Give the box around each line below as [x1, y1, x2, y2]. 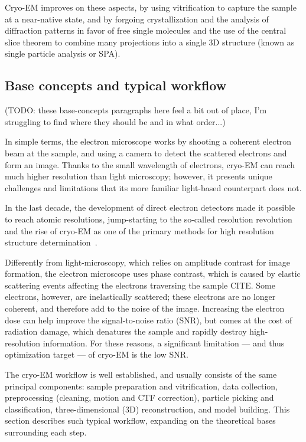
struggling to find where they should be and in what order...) [5, 115, 226, 127]
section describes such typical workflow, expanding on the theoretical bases [5, 414, 276, 427]
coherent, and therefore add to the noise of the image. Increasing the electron [5, 302, 285, 315]
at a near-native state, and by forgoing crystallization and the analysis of [5, 12, 269, 25]
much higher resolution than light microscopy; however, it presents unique [5, 170, 272, 182]
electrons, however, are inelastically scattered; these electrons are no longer [5, 290, 276, 303]
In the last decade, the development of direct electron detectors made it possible [5, 201, 295, 214]
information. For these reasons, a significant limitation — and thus [43, 336, 285, 349]
